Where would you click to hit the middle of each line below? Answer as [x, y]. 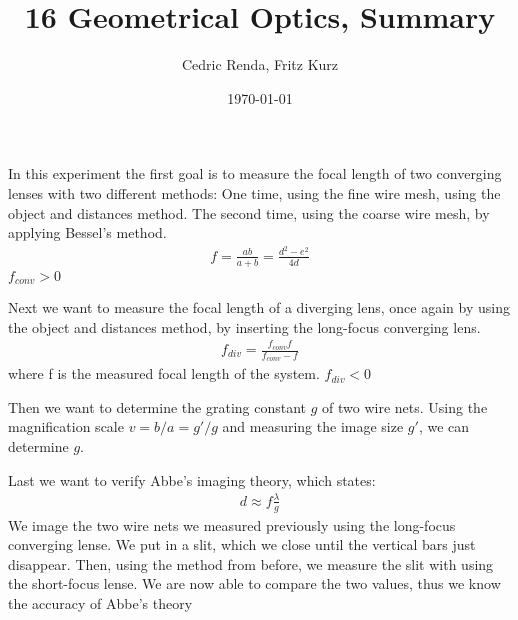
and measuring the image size [313, 426]
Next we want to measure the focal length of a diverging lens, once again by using [259, 307]
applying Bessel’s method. [87, 232]
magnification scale [66, 426]
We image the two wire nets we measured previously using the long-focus [232, 524]
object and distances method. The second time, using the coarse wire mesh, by [249, 212]
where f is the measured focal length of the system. [164, 373]
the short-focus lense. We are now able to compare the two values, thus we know [254, 583]
